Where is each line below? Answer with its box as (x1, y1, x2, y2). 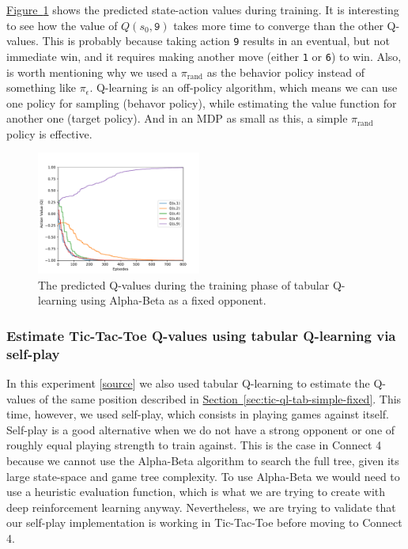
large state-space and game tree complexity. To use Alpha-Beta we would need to (6, 468, 400, 484)
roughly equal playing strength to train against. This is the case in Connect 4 (6, 437, 382, 453)
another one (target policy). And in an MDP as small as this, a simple (6, 110, 348, 127)
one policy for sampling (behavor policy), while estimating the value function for (6, 94, 397, 111)
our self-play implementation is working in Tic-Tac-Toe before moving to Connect (6, 514, 402, 531)
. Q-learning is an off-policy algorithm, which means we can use (89, 79, 398, 96)
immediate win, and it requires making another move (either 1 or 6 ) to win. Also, (6, 47, 402, 64)
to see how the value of (6, 17, 118, 33)
